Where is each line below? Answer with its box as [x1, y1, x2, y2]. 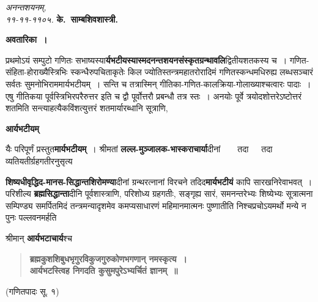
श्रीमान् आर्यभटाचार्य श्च [6, 231, 72, 244]
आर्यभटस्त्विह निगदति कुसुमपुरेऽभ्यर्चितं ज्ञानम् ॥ [29, 264, 178, 277]
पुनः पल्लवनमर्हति [6, 211, 57, 224]
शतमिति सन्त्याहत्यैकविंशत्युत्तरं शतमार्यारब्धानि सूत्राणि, [6, 101, 168, 114]
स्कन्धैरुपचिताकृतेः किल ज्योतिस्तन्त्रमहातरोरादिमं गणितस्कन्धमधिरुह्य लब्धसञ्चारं [70, 65, 313, 78]
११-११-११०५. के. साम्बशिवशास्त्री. [6, 12, 118, 25]
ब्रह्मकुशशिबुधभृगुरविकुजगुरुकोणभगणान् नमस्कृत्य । [29, 252, 188, 265]
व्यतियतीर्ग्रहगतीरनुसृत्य [6, 154, 73, 167]
